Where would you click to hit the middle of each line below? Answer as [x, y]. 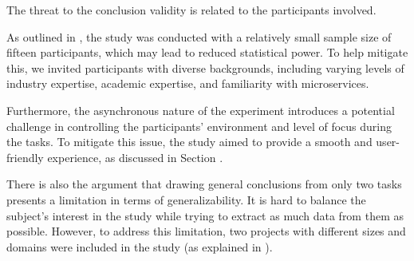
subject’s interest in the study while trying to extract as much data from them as [205, 215]
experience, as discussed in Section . [135, 157]
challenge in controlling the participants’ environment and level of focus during [199, 126]
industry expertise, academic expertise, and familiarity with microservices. [188, 83]
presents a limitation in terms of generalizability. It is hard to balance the [186, 199]
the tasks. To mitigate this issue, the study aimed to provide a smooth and [189, 142]
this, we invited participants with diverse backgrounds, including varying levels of [205, 67]
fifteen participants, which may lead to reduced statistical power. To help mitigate [207, 52]
